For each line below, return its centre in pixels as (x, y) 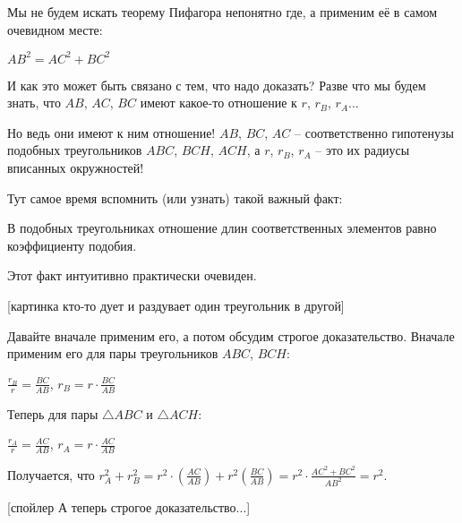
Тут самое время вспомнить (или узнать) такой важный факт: (175, 197)
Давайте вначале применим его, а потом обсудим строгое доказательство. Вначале (231, 335)
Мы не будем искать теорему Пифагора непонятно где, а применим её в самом (222, 12)
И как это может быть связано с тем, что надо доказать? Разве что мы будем (217, 85)
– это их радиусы (363, 150)
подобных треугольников (75, 150)
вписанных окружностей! (76, 168)
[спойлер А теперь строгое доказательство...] (129, 506)
